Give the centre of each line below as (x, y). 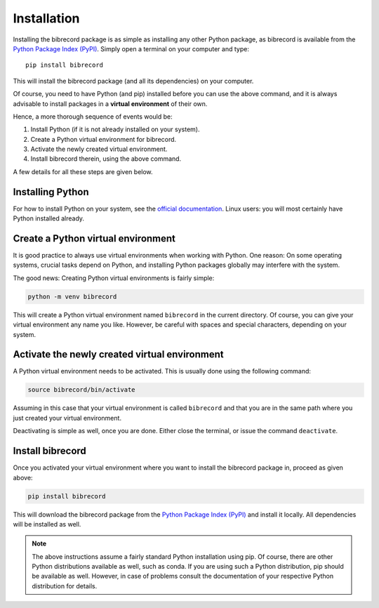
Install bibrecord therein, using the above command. (106, 159)
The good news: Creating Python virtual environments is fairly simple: (114, 278)
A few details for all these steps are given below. (83, 171)
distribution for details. (65, 586)
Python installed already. (48, 218)
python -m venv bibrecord (72, 296)
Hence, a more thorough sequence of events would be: (93, 117)
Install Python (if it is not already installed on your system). (115, 129)
